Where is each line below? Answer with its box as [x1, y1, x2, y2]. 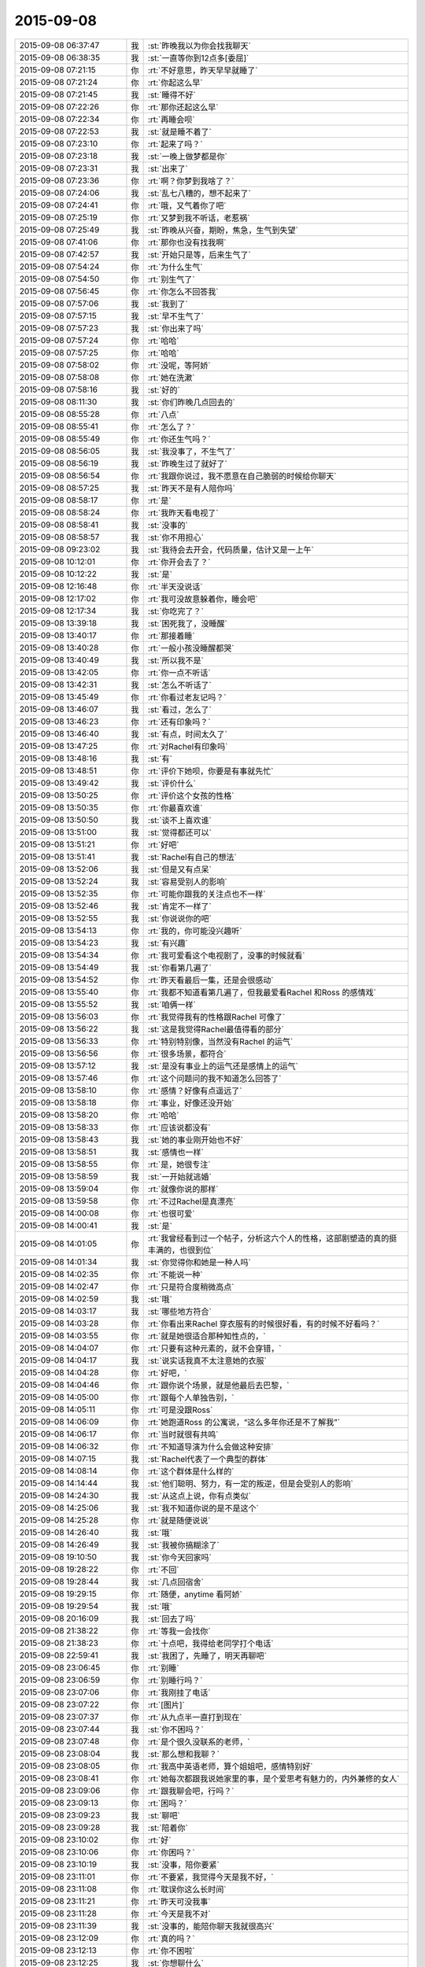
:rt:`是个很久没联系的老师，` [147, 1736, 250, 1747]
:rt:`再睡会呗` [147, 114, 195, 125]
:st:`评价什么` [147, 777, 196, 788]
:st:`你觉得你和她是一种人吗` [147, 1257, 251, 1268]
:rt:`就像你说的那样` [147, 1183, 219, 1194]
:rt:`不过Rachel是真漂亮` [147, 1196, 236, 1207]
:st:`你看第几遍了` [147, 962, 212, 973]
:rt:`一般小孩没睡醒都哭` [147, 642, 235, 653]
